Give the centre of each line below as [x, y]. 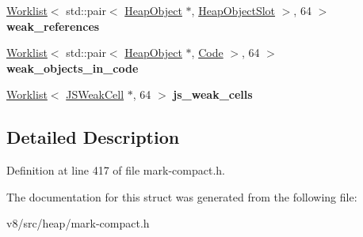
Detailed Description [93, 137]
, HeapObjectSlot [233, 10]
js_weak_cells [213, 94]
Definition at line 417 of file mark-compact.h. [116, 170]
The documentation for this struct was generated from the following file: [182, 196]
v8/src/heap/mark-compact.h [78, 223]
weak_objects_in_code [73, 68]
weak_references [53, 26]
